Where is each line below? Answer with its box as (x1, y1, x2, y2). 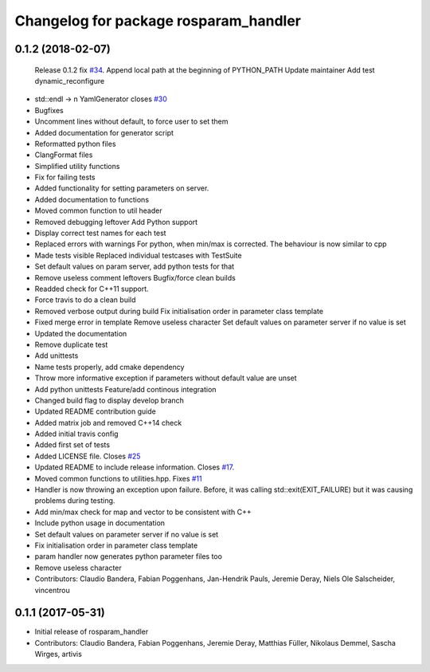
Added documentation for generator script (34, 128, 174, 137)
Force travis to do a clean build (34, 295, 136, 305)
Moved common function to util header (34, 206, 162, 215)
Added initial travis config (34, 429, 119, 438)
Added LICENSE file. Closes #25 (34, 451, 141, 461)
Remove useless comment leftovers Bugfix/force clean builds (34, 273, 236, 282)
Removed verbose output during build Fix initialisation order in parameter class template (34, 306, 324, 316)
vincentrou (34, 585, 71, 595)
